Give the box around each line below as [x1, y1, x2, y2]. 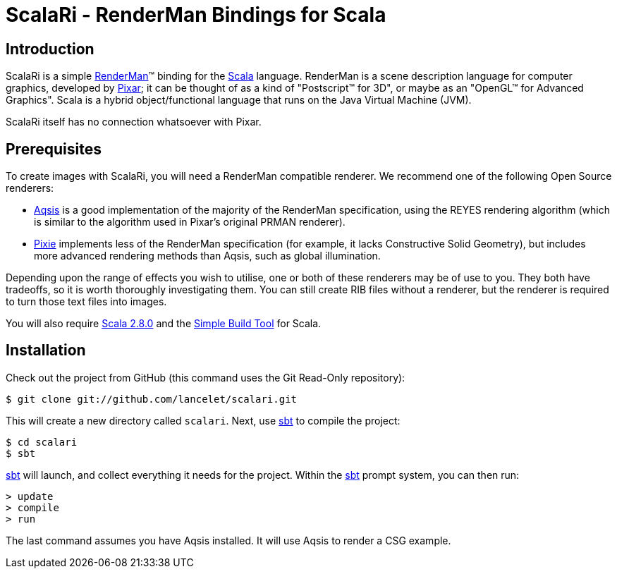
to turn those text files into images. [6, 295, 167, 308]
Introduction [6, 39, 94, 58]
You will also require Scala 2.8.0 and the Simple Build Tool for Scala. [6, 317, 322, 330]
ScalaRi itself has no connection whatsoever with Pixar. [6, 116, 262, 128]
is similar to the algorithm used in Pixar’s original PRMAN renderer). [34, 216, 346, 228]
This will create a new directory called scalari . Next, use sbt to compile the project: [6, 414, 401, 427]
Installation [6, 341, 86, 360]
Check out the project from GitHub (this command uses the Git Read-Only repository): [6, 371, 405, 384]
